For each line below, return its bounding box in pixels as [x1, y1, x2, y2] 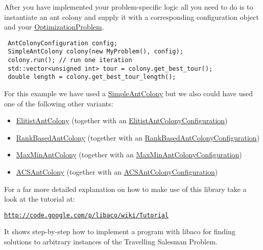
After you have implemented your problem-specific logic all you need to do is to [4, 2, 253, 12]
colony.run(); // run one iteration [8, 57, 132, 64]
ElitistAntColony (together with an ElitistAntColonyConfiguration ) [16, 115, 228, 126]
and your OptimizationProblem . [4, 21, 104, 32]
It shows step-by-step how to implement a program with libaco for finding [4, 226, 235, 237]
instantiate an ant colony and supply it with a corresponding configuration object [4, 11, 259, 22]
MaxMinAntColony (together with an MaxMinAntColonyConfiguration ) [16, 149, 242, 160]
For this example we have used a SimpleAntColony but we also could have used [4, 88, 253, 99]
